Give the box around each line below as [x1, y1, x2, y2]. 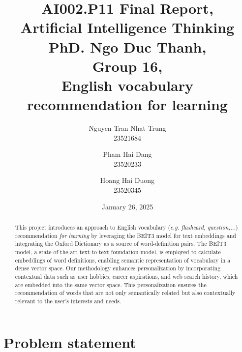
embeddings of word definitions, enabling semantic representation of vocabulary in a [15, 256, 231, 264]
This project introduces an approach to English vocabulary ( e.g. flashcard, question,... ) [15, 223, 238, 232]
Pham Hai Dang [103, 149, 152, 159]
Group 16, [92, 56, 163, 76]
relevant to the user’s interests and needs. [15, 296, 121, 305]
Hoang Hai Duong [100, 175, 155, 185]
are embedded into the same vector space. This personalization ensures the [15, 280, 207, 289]
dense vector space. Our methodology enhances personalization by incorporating [15, 264, 221, 272]
